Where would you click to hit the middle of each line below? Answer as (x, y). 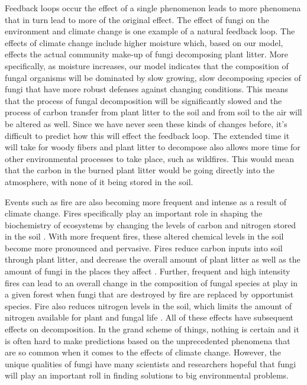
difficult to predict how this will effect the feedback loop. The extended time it (147, 135)
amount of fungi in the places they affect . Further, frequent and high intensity (148, 271)
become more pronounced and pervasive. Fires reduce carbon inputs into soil (144, 247)
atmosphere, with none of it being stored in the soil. (99, 181)
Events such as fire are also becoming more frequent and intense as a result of (146, 201)
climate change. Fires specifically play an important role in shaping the (134, 213)
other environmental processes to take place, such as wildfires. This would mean (150, 158)
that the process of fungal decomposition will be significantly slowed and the (143, 100)
